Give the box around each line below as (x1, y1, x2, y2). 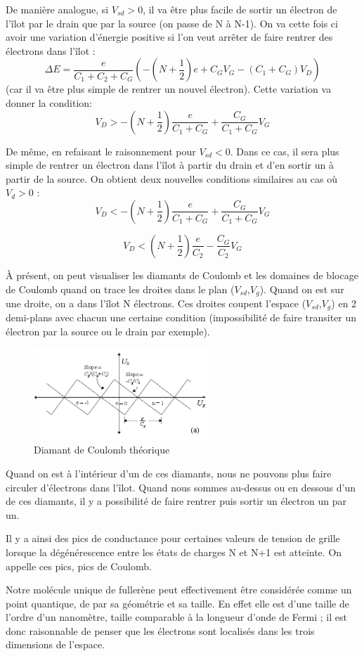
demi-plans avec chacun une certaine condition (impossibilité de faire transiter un (6, 310, 357, 325)
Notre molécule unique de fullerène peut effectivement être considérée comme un (6, 582, 352, 597)
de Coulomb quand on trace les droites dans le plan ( (6, 281, 235, 296)
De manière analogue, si (6, 2, 109, 16)
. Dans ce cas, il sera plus (230, 143, 339, 158)
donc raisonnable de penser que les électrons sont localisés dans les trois (6, 623, 315, 638)
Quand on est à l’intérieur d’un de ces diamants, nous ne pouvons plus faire (6, 465, 332, 480)
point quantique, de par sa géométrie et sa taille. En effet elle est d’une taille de (6, 596, 349, 610)
